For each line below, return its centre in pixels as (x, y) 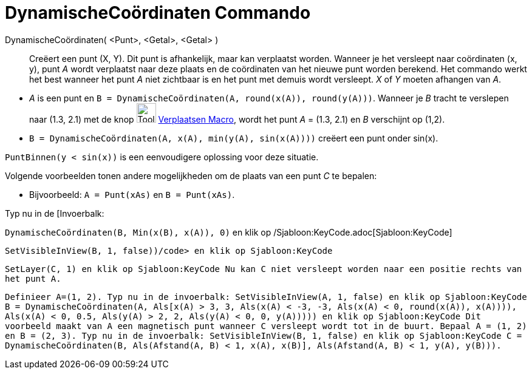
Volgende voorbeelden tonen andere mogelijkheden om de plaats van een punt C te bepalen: (191, 175)
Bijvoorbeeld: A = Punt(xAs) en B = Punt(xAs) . (132, 194)
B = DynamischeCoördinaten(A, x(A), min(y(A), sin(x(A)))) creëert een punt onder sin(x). (234, 138)
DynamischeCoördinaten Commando (158, 13)
